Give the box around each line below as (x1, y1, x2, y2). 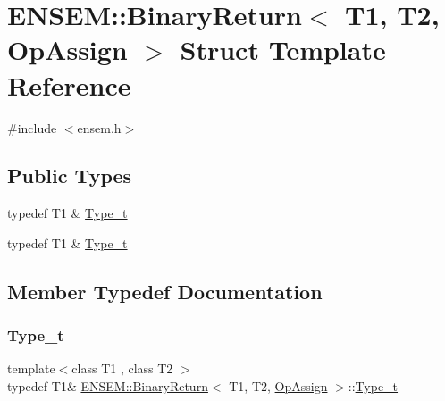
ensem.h (77, 118, 122, 137)
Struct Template (180, 31, 386, 68)
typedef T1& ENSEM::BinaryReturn (7, 377, 208, 396)
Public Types (7, 162, 132, 189)
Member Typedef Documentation (7, 277, 323, 305)
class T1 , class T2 (71, 359, 173, 378)
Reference (7, 66, 131, 103)
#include (7, 118, 57, 137)
